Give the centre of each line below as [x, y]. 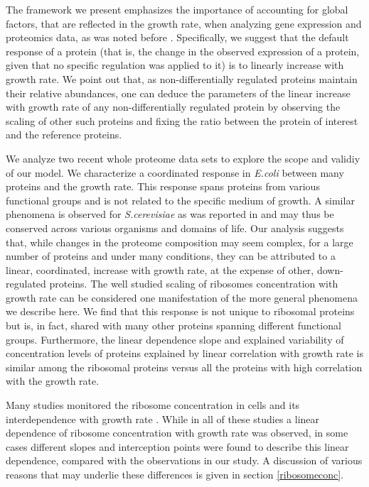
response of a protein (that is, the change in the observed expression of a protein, [183, 51]
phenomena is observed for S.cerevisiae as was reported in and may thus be [170, 214]
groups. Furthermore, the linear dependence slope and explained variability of [175, 339]
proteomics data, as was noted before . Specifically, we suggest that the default [177, 37]
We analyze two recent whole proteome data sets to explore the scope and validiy [183, 158]
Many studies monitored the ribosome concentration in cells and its [153, 405]
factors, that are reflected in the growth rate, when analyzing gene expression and [184, 23]
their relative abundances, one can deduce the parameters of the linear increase [178, 93]
